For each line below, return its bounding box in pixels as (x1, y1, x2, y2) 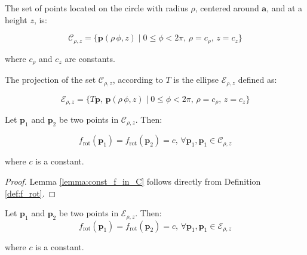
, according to (112, 73, 163, 86)
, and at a (266, 2, 303, 14)
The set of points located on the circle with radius (5, 2, 188, 14)
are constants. (65, 52, 115, 64)
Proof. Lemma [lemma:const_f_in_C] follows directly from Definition (5, 175, 261, 188)
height (5, 13, 27, 26)
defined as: (238, 73, 277, 86)
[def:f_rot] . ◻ (5, 186, 56, 199)
